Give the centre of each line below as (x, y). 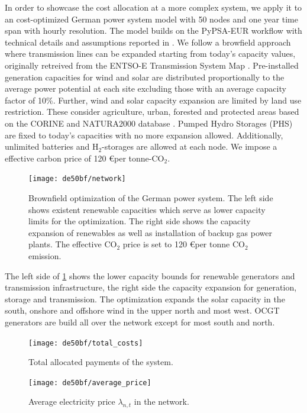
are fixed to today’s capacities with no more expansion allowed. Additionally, (144, 135)
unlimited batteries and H (52, 146)
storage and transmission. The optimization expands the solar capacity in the (145, 299)
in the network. (161, 401)
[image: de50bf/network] (77, 179)
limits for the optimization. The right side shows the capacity (140, 221)
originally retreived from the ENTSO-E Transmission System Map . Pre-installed (152, 65)
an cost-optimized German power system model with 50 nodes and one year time (151, 19)
